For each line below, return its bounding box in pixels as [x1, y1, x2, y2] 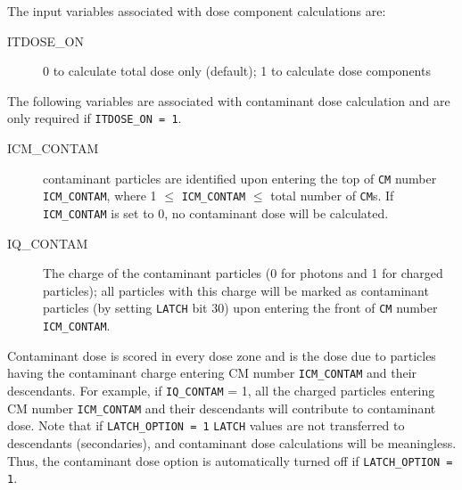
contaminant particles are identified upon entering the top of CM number [43, 168, 437, 187]
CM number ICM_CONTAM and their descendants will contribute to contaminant [7, 398, 436, 417]
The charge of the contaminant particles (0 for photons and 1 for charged [43, 264, 443, 282]
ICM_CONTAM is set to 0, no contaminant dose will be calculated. [43, 203, 389, 222]
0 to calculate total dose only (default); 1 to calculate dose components [43, 61, 431, 80]
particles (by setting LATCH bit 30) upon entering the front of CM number [43, 298, 438, 317]
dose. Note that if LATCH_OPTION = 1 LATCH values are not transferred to [7, 416, 405, 435]
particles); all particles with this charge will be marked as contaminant [43, 281, 429, 299]
